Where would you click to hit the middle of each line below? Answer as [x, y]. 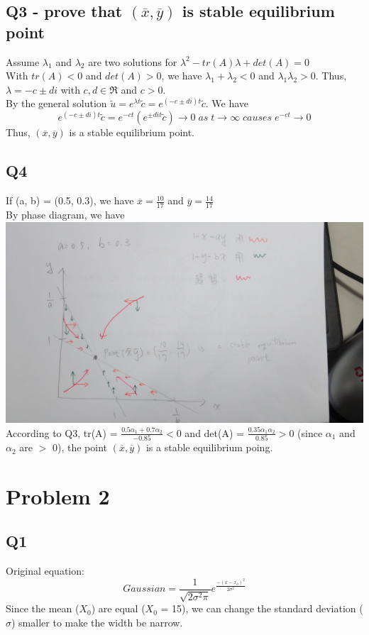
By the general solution [56, 103]
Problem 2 [58, 496]
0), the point [80, 447]
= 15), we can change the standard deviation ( [262, 608]
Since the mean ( [43, 608]
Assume [23, 61]
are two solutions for [133, 61]
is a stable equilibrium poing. [209, 447]
